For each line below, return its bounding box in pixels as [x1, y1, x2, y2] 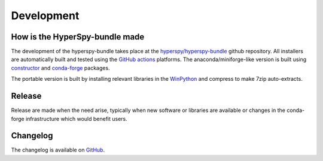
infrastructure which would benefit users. [25, 115, 128, 122]
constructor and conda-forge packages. [11, 64, 110, 71]
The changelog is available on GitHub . [11, 147, 105, 154]
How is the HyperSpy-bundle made [11, 32, 145, 42]
